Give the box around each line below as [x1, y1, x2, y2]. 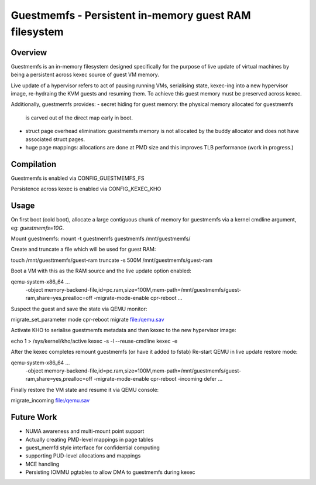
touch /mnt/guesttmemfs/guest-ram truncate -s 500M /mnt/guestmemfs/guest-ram [11, 257, 213, 264]
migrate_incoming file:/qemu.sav [11, 397, 90, 404]
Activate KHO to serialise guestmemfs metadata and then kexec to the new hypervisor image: [11, 327, 236, 334]
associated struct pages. [25, 135, 85, 143]
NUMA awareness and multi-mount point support [25, 428, 145, 435]
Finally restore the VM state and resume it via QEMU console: [11, 386, 159, 393]
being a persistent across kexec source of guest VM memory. [11, 71, 159, 78]
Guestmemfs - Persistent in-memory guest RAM [11, 9, 251, 22]
